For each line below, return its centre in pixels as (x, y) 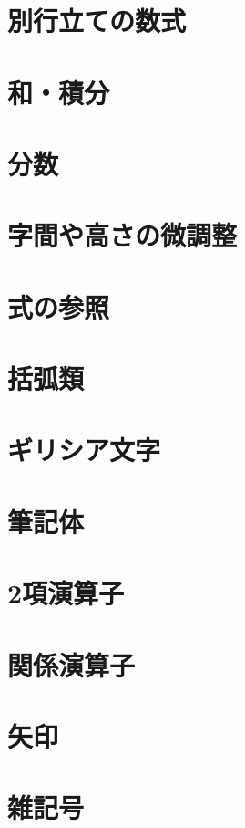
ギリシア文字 (84, 450)
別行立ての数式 (97, 21)
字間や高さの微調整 (122, 235)
